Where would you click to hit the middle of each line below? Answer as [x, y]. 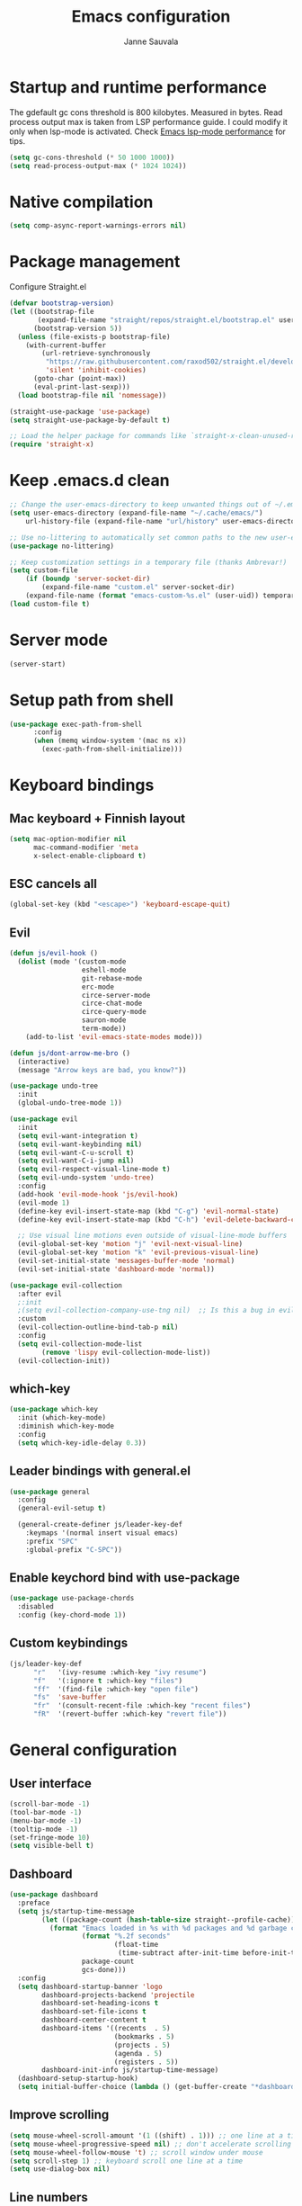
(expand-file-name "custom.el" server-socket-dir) [138, 587]
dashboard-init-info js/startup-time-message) [130, 2070]
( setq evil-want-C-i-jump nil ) [76, 1161]
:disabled [36, 1607]
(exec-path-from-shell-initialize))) [112, 749]
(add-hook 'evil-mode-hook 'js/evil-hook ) [98, 1194]
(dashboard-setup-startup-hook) [78, 2079]
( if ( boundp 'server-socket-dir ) [88, 579]
